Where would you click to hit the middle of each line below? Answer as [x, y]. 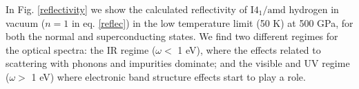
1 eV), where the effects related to [249, 49]
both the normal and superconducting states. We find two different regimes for [172, 36]
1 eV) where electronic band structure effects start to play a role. [168, 76]
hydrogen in [314, 9]
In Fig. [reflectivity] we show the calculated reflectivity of [126, 9]
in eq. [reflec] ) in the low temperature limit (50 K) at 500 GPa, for [212, 22]
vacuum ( [26, 22]
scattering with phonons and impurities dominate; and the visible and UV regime [178, 63]
